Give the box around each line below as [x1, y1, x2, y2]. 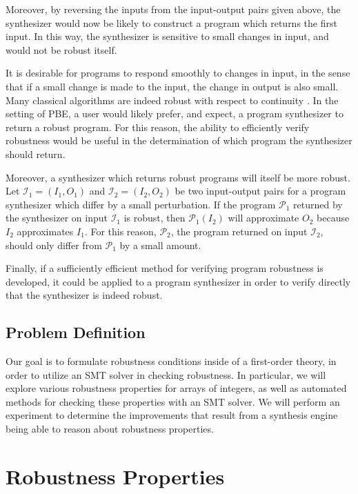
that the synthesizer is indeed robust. [6, 288, 163, 302]
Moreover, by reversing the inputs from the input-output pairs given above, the [6, 2, 341, 16]
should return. [6, 146, 66, 161]
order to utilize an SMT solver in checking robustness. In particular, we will [6, 367, 326, 382]
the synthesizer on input [6, 210, 108, 225]
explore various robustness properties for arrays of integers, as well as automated [6, 381, 347, 395]
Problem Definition [6, 322, 146, 343]
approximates [17, 224, 74, 238]
